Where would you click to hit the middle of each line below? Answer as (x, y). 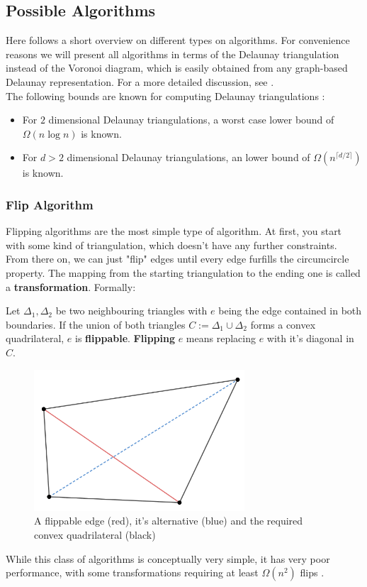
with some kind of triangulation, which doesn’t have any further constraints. (171, 245)
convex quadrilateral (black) (95, 534)
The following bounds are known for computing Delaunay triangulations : (165, 95)
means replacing (221, 338)
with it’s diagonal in (310, 338)
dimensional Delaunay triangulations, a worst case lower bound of (191, 120)
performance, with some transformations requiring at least (132, 572)
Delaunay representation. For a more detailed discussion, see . (140, 81)
